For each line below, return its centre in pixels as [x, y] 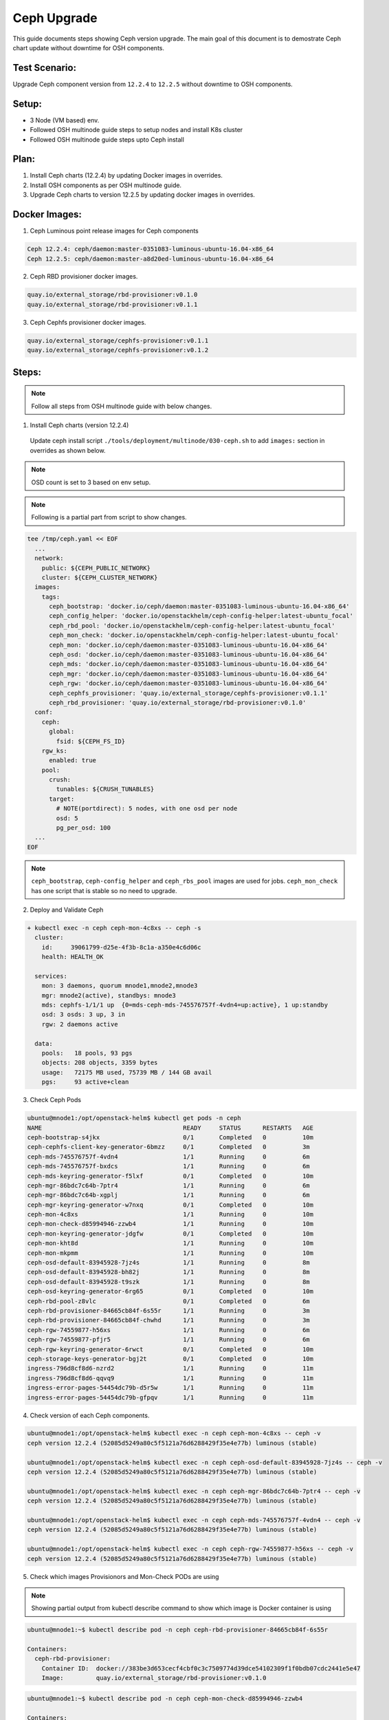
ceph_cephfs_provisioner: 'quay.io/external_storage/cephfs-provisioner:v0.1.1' [189, 693]
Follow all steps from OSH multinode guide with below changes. [122, 406]
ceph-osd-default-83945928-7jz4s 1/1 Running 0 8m [169, 1263]
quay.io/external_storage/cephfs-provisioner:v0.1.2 [118, 350]
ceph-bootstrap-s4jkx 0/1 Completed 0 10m [170, 1137]
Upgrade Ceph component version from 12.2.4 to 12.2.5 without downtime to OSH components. [153, 84]
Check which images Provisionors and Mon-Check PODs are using [124, 1576]
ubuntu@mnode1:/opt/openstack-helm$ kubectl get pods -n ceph [134, 1118]
